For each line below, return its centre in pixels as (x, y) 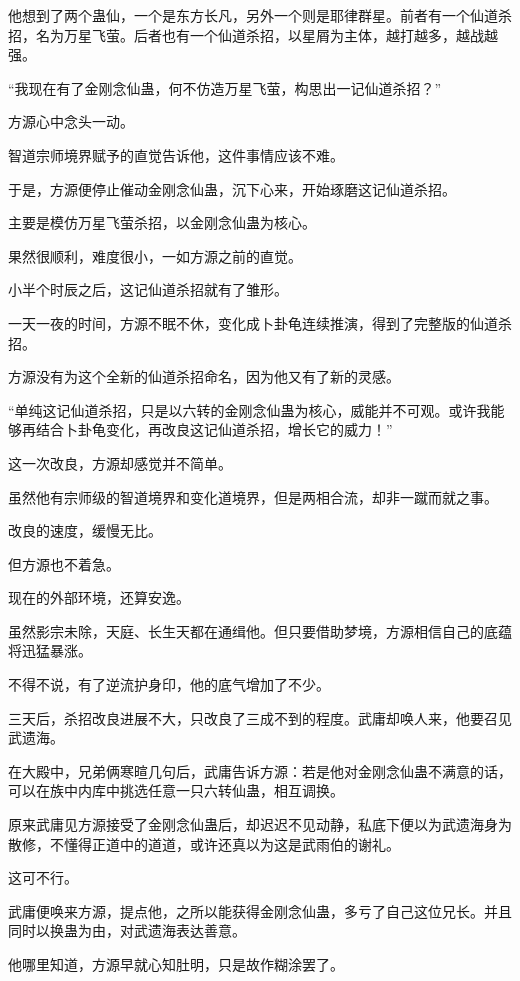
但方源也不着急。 (64, 563)
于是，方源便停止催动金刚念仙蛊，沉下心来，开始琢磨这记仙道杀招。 (232, 188)
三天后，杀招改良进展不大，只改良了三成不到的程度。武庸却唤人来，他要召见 (260, 717)
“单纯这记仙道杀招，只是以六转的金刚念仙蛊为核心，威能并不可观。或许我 (249, 409)
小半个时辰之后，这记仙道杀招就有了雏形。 (148, 289)
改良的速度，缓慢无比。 (85, 530)
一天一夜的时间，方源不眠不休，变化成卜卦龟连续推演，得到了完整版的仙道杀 (260, 322)
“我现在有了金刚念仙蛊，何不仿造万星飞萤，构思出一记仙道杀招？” (225, 87)
